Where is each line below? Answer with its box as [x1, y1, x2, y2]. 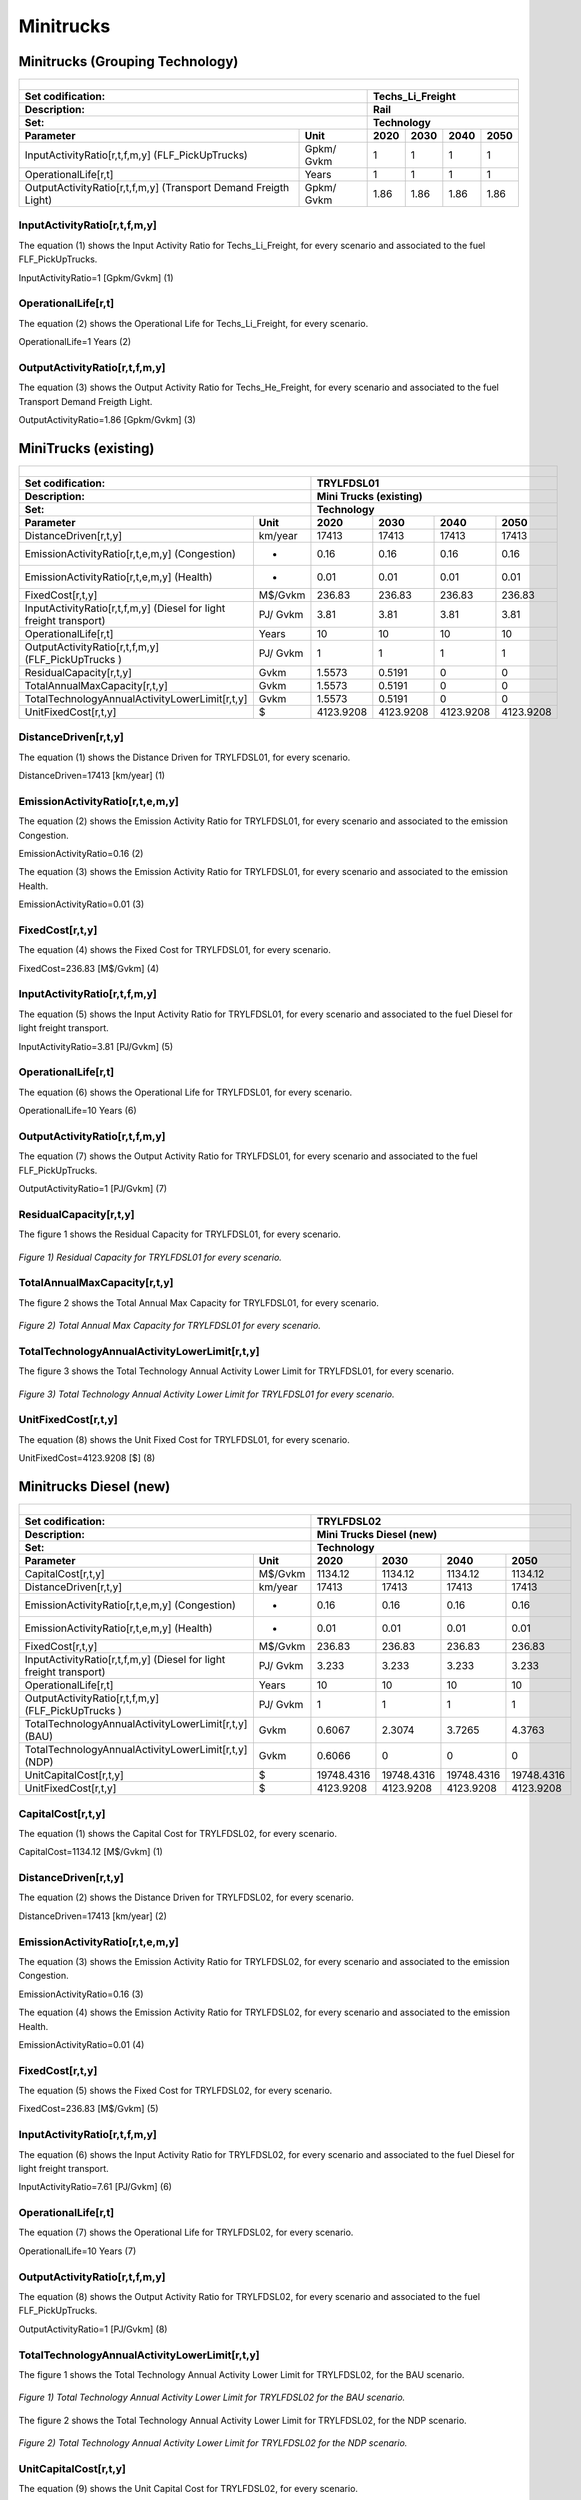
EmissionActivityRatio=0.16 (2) [18, 848, 144, 860]
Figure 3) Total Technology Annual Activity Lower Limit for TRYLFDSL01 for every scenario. [18, 1388, 395, 1400]
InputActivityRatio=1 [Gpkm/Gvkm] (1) [18, 271, 174, 284]
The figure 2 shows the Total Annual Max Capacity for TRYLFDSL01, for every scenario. [18, 1296, 380, 1309]
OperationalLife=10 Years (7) [18, 2245, 137, 2257]
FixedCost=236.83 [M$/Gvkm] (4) [18, 962, 160, 974]
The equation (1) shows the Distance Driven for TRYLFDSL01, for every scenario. [18, 751, 351, 763]
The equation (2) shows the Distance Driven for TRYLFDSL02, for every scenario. [18, 1891, 355, 1904]
